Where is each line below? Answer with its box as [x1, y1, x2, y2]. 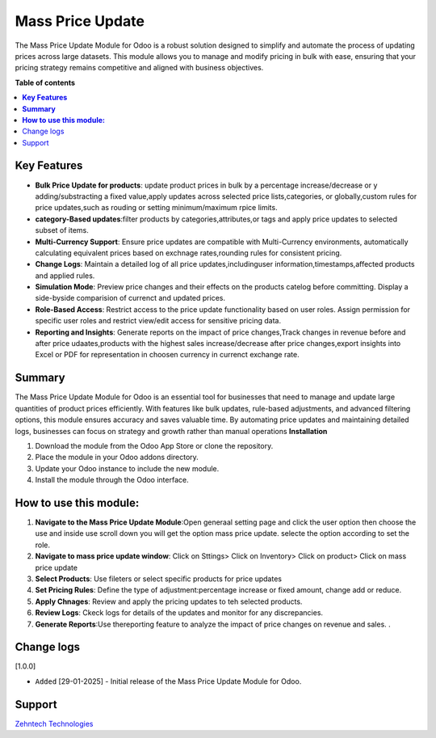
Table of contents [15, 78, 76, 87]
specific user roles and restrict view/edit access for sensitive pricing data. [35, 316, 282, 326]
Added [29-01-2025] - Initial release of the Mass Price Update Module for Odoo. [35, 676, 302, 686]
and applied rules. [35, 271, 95, 280]
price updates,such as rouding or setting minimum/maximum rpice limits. [35, 203, 278, 213]
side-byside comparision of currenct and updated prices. [35, 293, 226, 303]
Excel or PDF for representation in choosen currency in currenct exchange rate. [35, 350, 300, 360]
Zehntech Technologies [15, 719, 94, 728]
